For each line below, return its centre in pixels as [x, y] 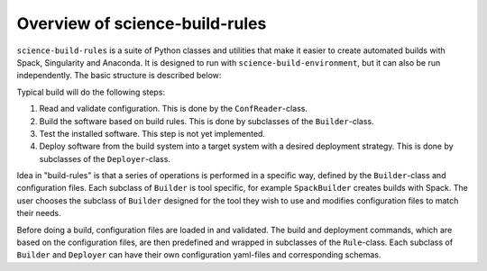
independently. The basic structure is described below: [119, 76]
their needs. [39, 213]
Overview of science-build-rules [142, 23]
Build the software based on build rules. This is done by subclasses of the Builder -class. [207, 121]
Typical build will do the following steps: [91, 92]
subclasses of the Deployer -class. [105, 158]
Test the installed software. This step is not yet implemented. [152, 133]
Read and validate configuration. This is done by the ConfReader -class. [174, 109]
